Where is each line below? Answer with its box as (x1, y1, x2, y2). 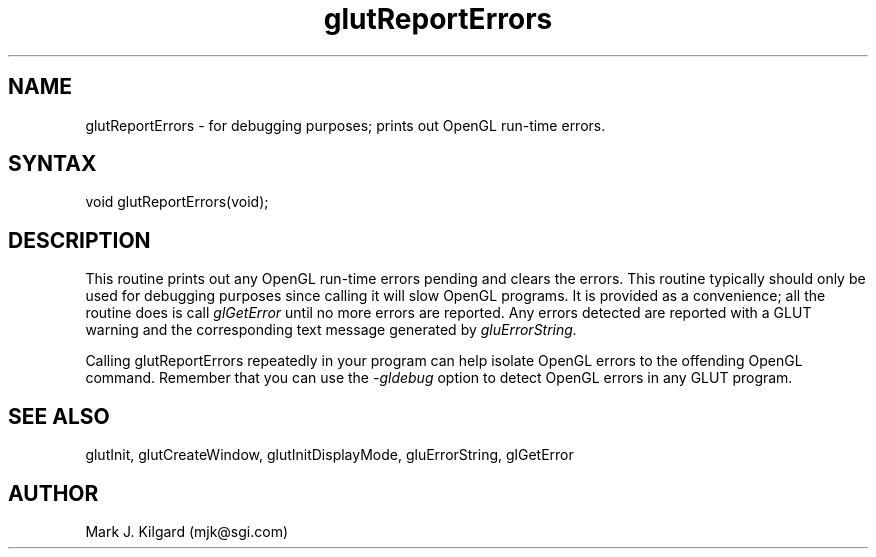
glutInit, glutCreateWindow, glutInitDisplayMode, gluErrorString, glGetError (85, 446, 574, 464)
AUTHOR (8, 480, 99, 506)
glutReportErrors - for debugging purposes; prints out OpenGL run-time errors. (85, 116, 606, 134)
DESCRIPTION (8, 227, 151, 253)
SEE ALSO (8, 403, 110, 429)
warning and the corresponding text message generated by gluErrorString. (85, 321, 577, 339)
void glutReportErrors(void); (85, 193, 269, 211)
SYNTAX (8, 151, 97, 177)
